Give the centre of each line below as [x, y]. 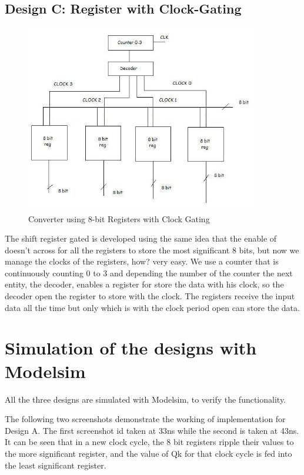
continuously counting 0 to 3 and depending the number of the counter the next [149, 272]
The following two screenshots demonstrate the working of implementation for [145, 419]
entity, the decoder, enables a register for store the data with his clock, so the [144, 284]
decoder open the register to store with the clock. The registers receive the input [150, 296]
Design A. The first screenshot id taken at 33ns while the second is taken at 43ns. [152, 430]
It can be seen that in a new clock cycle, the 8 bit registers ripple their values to [149, 442]
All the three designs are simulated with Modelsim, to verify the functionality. [146, 399]
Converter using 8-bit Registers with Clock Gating [119, 218]
